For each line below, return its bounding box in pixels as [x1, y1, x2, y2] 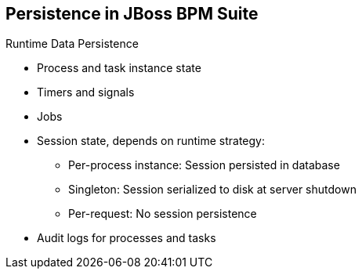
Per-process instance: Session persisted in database [68, 158, 340, 172]
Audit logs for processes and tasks [37, 231, 216, 245]
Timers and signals [37, 85, 135, 100]
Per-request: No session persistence [68, 207, 257, 221]
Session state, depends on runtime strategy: [37, 134, 265, 148]
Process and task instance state [37, 61, 201, 75]
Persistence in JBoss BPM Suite [5, 4, 259, 24]
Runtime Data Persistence [5, 37, 139, 51]
